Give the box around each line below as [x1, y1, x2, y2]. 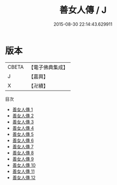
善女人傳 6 [12, 137, 34, 143]
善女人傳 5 [12, 131, 34, 137]
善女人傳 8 [12, 149, 34, 156]
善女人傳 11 [12, 168, 35, 174]
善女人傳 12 [12, 174, 36, 181]
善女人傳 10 [12, 162, 36, 168]
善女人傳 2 [12, 112, 34, 119]
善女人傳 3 [12, 119, 34, 125]
